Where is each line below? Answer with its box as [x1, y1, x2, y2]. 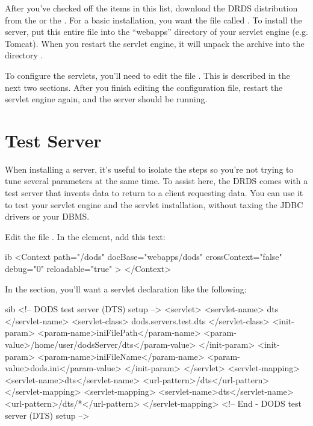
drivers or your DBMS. [5, 210, 90, 223]
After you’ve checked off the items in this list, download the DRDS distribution [5, 2, 298, 14]
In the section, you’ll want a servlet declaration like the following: [5, 282, 247, 295]
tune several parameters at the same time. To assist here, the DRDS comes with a [5, 174, 308, 187]
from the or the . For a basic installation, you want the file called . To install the [5, 13, 302, 26]
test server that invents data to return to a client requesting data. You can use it [5, 187, 303, 199]
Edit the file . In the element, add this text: [5, 230, 166, 242]
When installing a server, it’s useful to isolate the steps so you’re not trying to [5, 162, 294, 175]
